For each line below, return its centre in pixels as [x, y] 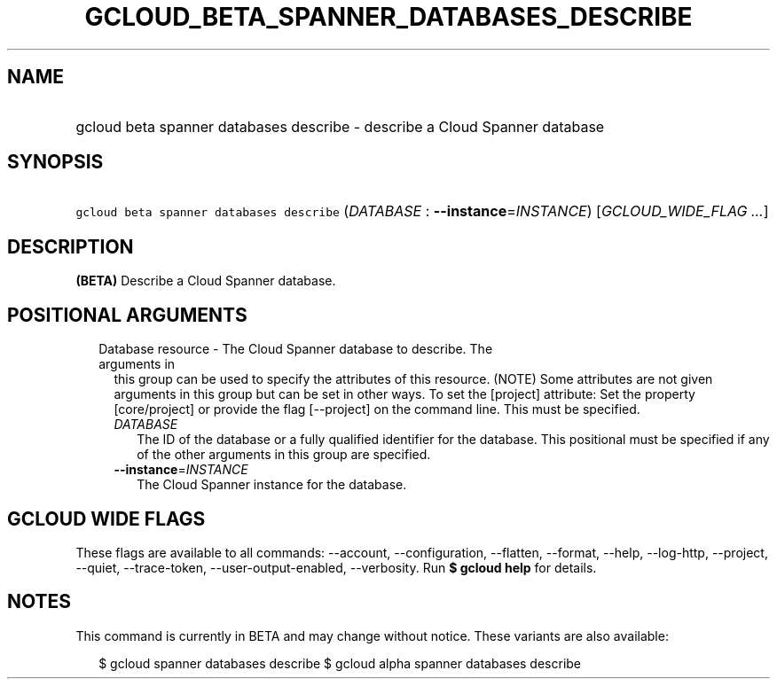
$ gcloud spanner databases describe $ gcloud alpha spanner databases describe [340, 663]
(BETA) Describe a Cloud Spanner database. [206, 281]
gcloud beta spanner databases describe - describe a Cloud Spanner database [340, 126]
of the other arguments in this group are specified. [284, 455]
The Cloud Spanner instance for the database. [272, 485]
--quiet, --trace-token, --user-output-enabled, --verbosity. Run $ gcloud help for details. [336, 567]
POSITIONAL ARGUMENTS [127, 315]
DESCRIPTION [71, 246]
